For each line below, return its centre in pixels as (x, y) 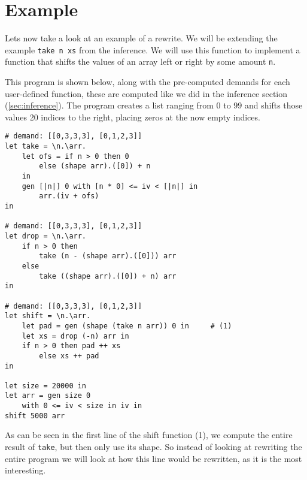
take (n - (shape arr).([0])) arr (108, 256)
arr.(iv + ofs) (69, 196)
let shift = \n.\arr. (48, 316)
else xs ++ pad (69, 356)
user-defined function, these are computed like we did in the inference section (146, 93)
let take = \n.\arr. (46, 147)
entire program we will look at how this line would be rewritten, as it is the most (153, 458)
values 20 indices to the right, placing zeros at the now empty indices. (133, 117)
